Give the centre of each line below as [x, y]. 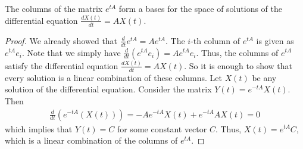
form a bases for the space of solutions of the [200, 8]
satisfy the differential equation [62, 65]
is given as [275, 40]
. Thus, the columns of [237, 52]
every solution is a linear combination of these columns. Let [113, 77]
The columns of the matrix [54, 8]
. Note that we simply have [71, 52]
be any [264, 77]
